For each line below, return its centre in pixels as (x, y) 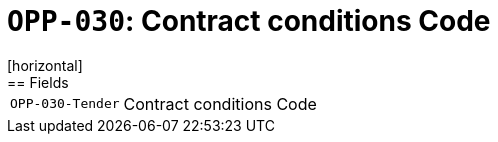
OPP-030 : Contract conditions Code (249, 21)
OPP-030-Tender (65, 104)
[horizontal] (45, 65)
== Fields (38, 82)
